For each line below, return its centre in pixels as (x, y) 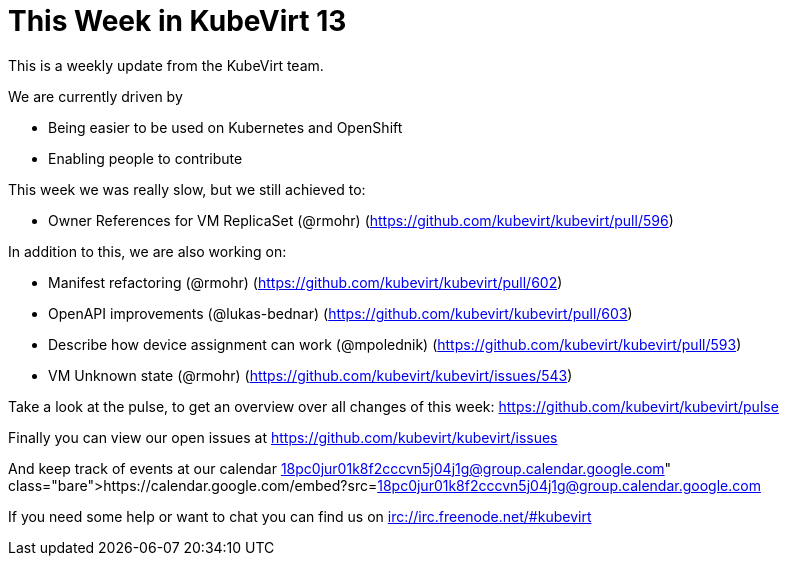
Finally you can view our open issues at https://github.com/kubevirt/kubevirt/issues (283, 437)
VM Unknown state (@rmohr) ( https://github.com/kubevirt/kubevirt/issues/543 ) (310, 375)
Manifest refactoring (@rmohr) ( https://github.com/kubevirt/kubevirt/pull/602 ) (305, 282)
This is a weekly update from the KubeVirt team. (166, 65)
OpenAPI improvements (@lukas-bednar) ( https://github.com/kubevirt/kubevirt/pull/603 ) (340, 313)
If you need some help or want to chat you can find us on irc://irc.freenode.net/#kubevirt (300, 516)
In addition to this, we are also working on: (147, 251)
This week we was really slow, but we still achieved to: (187, 189)
